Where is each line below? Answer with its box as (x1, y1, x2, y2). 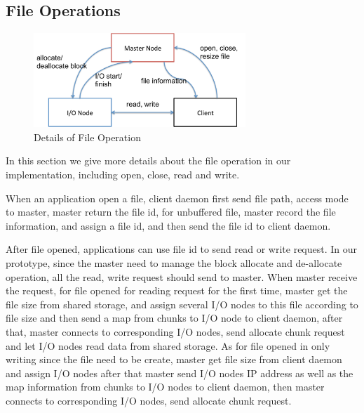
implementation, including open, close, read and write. (6, 167, 240, 182)
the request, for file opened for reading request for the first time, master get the (6, 283, 348, 298)
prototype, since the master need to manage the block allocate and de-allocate (6, 256, 342, 270)
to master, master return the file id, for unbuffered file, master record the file (6, 204, 336, 219)
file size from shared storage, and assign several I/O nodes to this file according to (6, 296, 358, 311)
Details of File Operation (34, 129, 141, 144)
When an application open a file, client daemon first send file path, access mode (6, 190, 349, 205)
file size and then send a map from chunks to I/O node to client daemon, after (6, 310, 343, 325)
